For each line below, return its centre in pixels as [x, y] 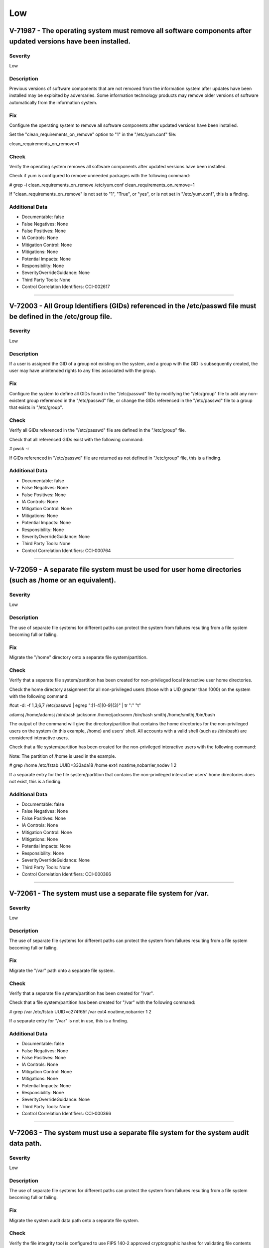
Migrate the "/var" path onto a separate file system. [62, 970]
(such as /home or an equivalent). [63, 580]
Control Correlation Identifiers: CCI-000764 [66, 550]
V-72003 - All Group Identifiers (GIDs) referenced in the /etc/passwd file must [133, 306]
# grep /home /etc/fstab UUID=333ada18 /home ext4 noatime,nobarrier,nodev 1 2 [93, 765]
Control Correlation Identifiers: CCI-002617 [66, 287]
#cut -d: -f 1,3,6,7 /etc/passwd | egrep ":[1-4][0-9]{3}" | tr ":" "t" [75, 705]
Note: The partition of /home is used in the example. [63, 756]
